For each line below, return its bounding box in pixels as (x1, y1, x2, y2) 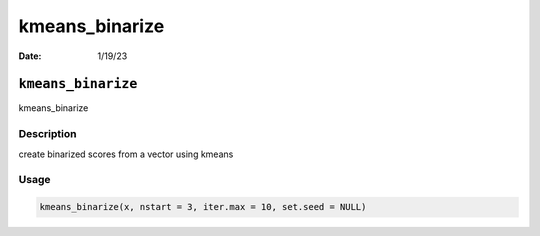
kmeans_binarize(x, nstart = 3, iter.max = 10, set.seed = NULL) (39, 201, 367, 213)
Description (18, 127, 77, 141)
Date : (18, 50, 42, 62)
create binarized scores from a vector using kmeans (18, 148, 234, 160)
